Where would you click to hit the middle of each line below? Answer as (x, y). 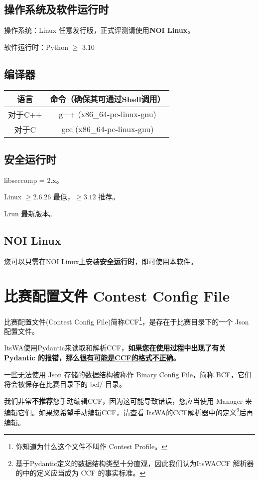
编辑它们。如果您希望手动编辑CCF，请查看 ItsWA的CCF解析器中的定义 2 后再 (129, 411)
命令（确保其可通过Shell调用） (108, 99)
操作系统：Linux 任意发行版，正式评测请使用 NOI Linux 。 (99, 30)
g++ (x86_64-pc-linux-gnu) (108, 114)
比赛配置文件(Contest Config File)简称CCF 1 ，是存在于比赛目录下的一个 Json (127, 321)
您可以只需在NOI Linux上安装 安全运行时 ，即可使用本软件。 (101, 261)
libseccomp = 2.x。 (34, 180)
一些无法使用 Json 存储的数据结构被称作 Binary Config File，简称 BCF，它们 (128, 374)
